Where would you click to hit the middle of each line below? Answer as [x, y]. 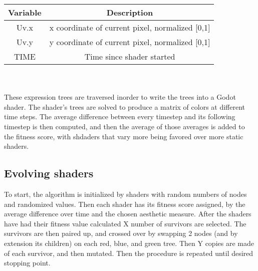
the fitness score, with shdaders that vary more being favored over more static [124, 136]
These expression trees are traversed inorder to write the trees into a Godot [120, 97]
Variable [25, 12]
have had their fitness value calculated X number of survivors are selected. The [125, 223]
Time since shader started [130, 56]
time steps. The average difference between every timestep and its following [120, 116]
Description [130, 12]
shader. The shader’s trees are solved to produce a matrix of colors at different [125, 106]
